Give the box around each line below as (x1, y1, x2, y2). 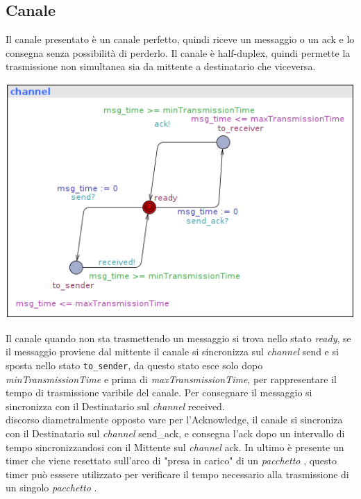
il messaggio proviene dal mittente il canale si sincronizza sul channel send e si (6, 344, 339, 359)
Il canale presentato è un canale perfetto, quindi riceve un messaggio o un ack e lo (6, 32, 355, 46)
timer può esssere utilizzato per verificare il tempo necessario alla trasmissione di (6, 466, 349, 481)
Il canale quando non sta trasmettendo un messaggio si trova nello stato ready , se (6, 330, 351, 345)
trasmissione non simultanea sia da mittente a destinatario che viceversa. (6, 59, 316, 74)
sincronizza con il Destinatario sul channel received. (6, 398, 225, 413)
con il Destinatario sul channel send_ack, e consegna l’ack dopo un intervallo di (6, 425, 345, 440)
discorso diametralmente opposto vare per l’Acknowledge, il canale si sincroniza (6, 412, 343, 427)
